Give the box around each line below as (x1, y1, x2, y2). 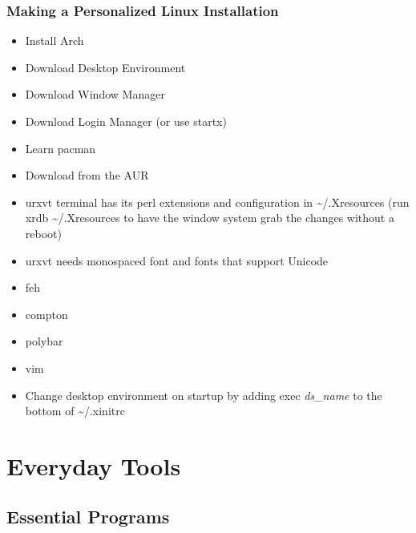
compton (25, 305, 68, 322)
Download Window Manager (25, 86, 165, 103)
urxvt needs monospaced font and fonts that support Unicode (25, 252, 329, 269)
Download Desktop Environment (25, 59, 186, 75)
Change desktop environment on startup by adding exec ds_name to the (25, 386, 382, 403)
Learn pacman (25, 139, 96, 156)
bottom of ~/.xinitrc (25, 402, 125, 419)
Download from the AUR (25, 167, 149, 184)
